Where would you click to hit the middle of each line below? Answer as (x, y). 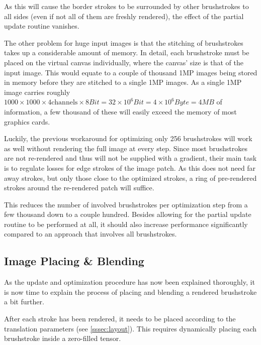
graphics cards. (27, 121)
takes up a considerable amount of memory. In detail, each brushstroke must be (127, 52)
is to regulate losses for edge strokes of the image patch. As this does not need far (130, 167)
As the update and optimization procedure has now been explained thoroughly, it (129, 282)
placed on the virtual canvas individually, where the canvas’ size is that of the (124, 62)
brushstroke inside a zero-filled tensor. (63, 338)
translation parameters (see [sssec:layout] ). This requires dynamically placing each (130, 328)
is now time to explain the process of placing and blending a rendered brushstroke (130, 292)
